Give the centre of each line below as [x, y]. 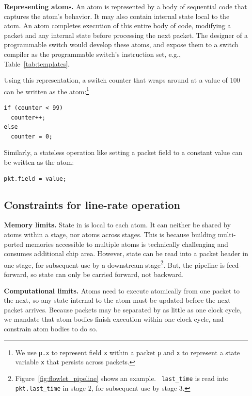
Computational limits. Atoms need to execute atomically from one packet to [122, 290]
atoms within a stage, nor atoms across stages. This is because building [110, 234]
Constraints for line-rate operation [92, 204]
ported [14, 244]
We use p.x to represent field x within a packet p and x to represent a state [127, 352]
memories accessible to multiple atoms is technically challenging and [127, 244]
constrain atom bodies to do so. [51, 328]
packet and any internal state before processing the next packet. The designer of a [126, 35]
